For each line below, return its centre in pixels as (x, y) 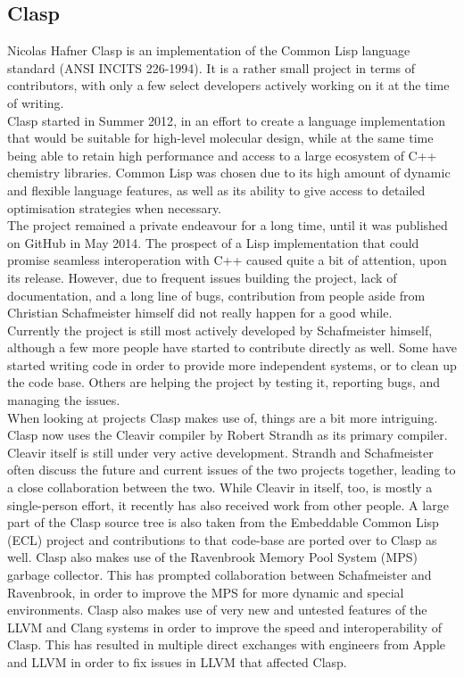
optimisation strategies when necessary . (115, 207)
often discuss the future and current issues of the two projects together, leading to (232, 470)
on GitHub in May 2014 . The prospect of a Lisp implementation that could (213, 242)
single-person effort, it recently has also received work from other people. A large (228, 504)
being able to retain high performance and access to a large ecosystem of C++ (222, 155)
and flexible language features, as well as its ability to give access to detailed (216, 190)
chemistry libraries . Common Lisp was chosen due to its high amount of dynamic (229, 173)
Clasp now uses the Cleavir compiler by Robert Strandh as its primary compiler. (228, 435)
